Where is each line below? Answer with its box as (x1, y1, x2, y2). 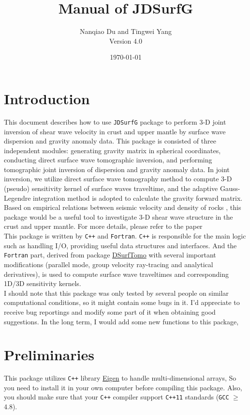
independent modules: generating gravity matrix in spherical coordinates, (4, 145, 221, 155)
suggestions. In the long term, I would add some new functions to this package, (4, 316, 239, 326)
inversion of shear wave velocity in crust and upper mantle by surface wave (4, 126, 226, 136)
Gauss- (220, 183, 240, 193)
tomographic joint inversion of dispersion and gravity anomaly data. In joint (4, 164, 230, 174)
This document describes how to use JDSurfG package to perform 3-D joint (4, 116, 226, 127)
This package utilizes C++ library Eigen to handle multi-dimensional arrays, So (4, 373, 236, 383)
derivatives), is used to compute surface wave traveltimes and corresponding (4, 269, 229, 279)
